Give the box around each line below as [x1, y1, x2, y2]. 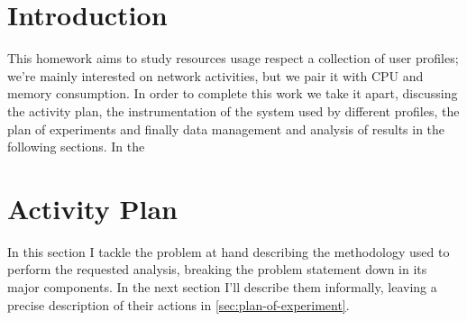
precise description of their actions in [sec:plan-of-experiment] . [7, 295, 350, 314]
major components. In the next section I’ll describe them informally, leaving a [7, 278, 437, 296]
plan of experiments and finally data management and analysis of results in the [7, 119, 445, 138]
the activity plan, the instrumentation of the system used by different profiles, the [7, 101, 460, 120]
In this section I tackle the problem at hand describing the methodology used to [7, 242, 450, 261]
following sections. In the [7, 137, 145, 156]
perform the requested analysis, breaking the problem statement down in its [7, 260, 427, 279]
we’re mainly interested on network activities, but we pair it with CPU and [7, 66, 424, 85]
